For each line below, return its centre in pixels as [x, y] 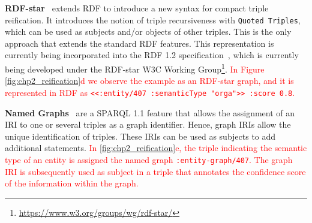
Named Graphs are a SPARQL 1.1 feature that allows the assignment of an [150, 112]
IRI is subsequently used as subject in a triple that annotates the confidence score [155, 171]
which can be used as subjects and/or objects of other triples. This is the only [148, 31]
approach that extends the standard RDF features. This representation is [139, 43]
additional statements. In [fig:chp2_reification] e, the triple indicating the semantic [156, 148]
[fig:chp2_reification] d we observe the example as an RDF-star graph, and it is [149, 81]
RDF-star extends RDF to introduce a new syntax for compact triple [137, 8]
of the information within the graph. [72, 183]
